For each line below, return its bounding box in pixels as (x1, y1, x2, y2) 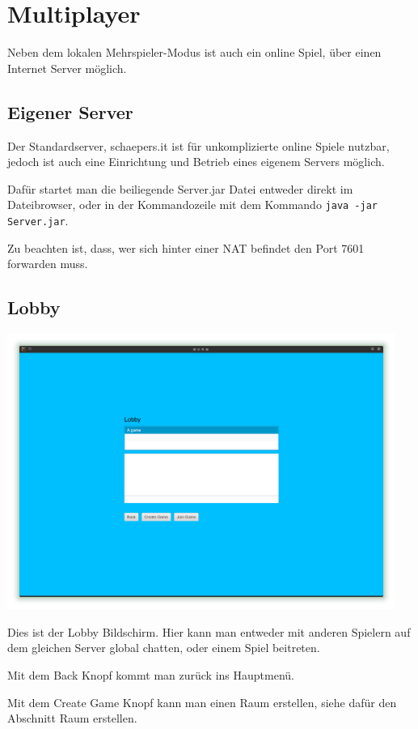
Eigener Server (7, 99, 133, 124)
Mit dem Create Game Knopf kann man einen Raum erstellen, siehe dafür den (7, 693, 397, 710)
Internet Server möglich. (7, 59, 127, 76)
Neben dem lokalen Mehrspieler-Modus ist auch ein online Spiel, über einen (7, 44, 382, 61)
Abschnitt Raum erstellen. (7, 710, 137, 727)
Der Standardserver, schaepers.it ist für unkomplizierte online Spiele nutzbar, (7, 137, 390, 154)
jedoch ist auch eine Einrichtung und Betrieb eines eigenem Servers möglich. (7, 153, 385, 170)
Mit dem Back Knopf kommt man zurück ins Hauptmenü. (7, 666, 294, 683)
